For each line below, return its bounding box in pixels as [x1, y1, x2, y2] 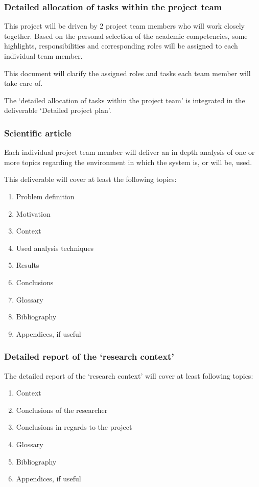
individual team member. [4, 51, 83, 61]
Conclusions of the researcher [16, 404, 108, 415]
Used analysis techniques [16, 242, 93, 253]
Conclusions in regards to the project [16, 422, 132, 432]
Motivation [16, 208, 51, 219]
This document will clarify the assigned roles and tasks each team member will [4, 67, 251, 78]
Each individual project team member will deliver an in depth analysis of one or [4, 147, 255, 157]
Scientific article [4, 126, 72, 139]
